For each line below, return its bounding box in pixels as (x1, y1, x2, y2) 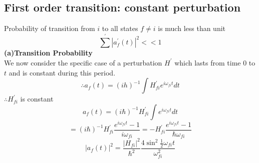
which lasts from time (174, 57, 241, 67)
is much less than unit (158, 23, 226, 33)
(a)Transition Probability (4, 47, 93, 58)
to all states (102, 23, 138, 33)
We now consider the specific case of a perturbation (4, 57, 162, 67)
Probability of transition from (4, 23, 95, 33)
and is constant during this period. (9, 67, 116, 77)
